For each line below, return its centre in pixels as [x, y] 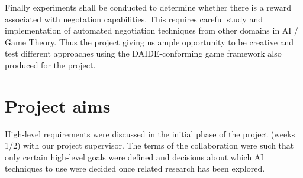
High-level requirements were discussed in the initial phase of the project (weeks [150, 133]
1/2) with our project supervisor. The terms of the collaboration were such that [149, 145]
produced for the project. [50, 65]
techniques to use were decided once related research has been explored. [135, 168]
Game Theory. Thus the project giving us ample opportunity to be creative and [149, 42]
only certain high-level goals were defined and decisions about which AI [134, 156]
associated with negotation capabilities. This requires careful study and [134, 19]
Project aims [58, 105]
